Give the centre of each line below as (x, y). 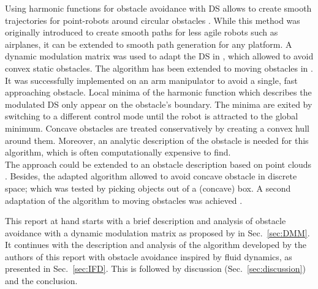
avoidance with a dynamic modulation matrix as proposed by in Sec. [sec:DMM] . (157, 232)
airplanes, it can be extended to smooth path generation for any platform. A (149, 44)
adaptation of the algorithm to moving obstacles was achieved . (124, 200)
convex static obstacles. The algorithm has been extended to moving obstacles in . (159, 68)
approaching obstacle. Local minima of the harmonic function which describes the (158, 92)
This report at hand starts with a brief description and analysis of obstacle (146, 221)
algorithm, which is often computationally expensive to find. (118, 152)
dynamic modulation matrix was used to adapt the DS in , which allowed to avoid (159, 56)
